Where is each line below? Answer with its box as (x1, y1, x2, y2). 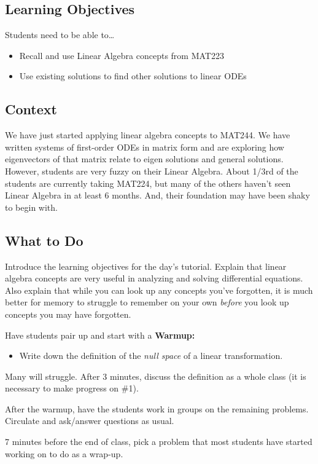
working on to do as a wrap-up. (5, 447, 123, 460)
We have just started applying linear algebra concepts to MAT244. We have (5, 128, 290, 141)
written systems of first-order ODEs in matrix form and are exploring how (5, 140, 284, 153)
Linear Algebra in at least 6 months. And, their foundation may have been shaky (5, 189, 310, 202)
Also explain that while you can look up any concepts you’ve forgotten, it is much (5, 283, 313, 296)
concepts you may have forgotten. (5, 307, 131, 320)
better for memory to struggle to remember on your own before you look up (5, 296, 289, 309)
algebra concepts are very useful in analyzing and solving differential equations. (5, 272, 303, 285)
